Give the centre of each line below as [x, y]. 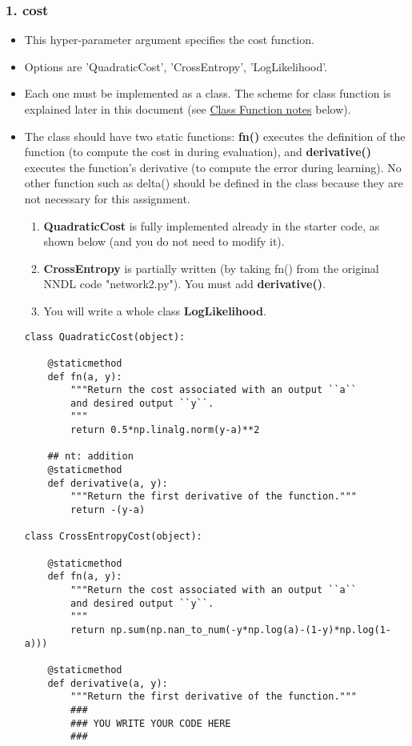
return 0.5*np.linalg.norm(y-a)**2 [165, 430]
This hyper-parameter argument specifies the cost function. [169, 40]
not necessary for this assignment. [107, 198]
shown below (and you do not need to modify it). [164, 241]
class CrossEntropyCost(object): [113, 537]
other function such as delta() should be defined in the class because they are [214, 183]
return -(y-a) [108, 510]
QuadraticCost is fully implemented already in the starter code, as [212, 225]
